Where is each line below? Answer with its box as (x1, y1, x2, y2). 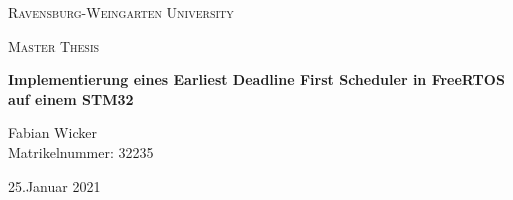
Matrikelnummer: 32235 (8, 141, 154, 162)
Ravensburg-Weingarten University (8, 2, 234, 22)
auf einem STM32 (8, 88, 134, 109)
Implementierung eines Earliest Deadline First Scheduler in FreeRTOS (8, 69, 505, 90)
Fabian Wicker (8, 122, 97, 143)
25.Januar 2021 (8, 175, 101, 196)
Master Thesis (8, 35, 100, 56)
